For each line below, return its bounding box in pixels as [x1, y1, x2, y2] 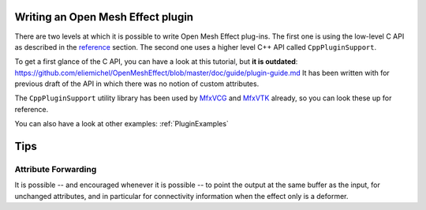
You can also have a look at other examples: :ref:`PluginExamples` [14, 119, 229, 129]
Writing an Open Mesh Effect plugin [14, 10, 193, 24]
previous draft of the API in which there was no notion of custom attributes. [14, 79, 260, 88]
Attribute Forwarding [14, 164, 97, 175]
